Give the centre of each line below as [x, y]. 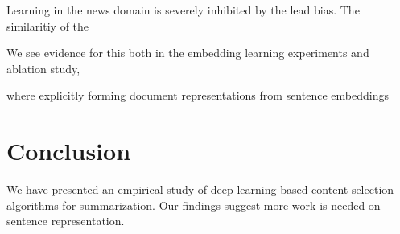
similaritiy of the [48, 25]
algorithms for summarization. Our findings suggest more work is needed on [194, 205]
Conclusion [69, 151]
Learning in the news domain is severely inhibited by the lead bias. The [183, 10]
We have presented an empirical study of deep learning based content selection [200, 189]
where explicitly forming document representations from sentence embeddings [198, 95]
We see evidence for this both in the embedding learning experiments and [188, 53]
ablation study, [43, 68]
